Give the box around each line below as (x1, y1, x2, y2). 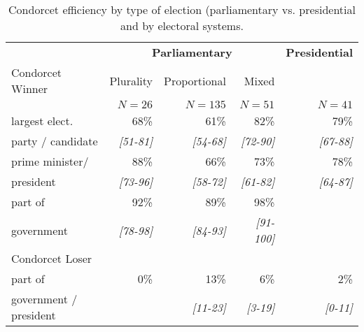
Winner (11, 80, 48, 96)
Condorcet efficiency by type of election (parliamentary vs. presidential (8, 1, 356, 17)
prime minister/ (11, 153, 89, 169)
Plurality (109, 72, 153, 89)
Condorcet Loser (11, 250, 92, 266)
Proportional (164, 72, 226, 89)
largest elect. (11, 113, 73, 129)
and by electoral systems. (120, 17, 244, 34)
